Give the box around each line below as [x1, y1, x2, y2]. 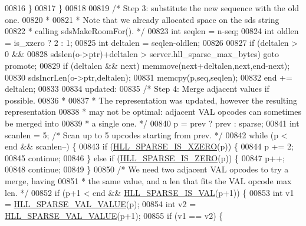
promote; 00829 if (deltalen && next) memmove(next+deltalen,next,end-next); [5, 59, 290, 71]
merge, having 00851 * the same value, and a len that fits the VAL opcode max [5, 174, 292, 187]
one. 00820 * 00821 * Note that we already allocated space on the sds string [5, 13, 279, 25]
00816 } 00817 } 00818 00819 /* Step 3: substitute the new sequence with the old [5, 2, 300, 14]
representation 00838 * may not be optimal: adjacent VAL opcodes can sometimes [5, 105, 301, 118]
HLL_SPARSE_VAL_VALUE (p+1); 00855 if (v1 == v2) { [5, 209, 223, 221]
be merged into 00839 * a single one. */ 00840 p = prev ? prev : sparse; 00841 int [5, 117, 300, 129]
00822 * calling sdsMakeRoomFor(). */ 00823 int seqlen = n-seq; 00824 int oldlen [5, 25, 299, 37]
